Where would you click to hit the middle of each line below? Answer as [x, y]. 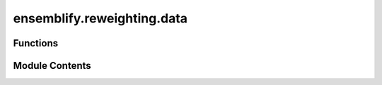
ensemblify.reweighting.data [100, 18]
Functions [36, 43]
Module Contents [52, 66]
